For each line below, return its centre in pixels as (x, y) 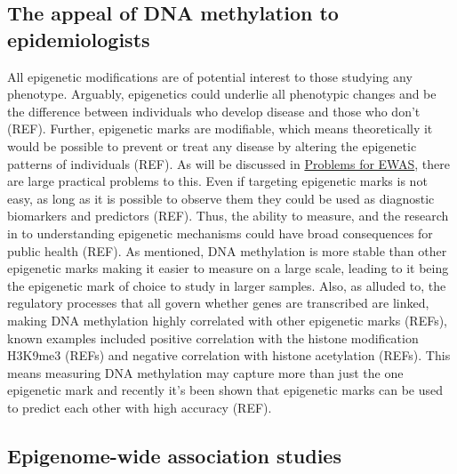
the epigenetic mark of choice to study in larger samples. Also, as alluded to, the (227, 285)
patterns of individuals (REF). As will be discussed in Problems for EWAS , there (228, 163)
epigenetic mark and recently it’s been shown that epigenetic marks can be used (225, 390)
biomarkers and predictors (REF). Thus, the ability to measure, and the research (228, 216)
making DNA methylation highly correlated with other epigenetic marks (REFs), (227, 320)
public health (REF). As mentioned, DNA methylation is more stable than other (227, 250)
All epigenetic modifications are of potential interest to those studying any (210, 76)
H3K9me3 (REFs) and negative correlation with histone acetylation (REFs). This (229, 355)
